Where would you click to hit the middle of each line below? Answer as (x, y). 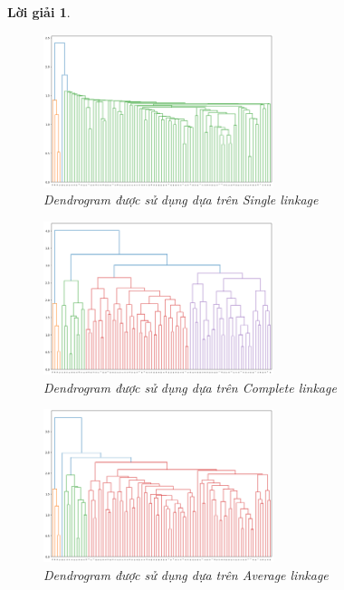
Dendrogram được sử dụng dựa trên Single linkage (181, 200)
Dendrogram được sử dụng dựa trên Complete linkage (190, 387)
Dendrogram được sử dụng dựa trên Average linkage (186, 575)
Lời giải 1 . (39, 12)
